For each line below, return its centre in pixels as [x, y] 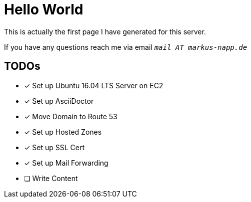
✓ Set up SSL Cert [54, 147]
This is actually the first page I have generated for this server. [105, 31]
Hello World [44, 9]
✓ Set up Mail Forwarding [66, 163]
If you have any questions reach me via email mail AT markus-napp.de [126, 47]
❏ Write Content [51, 178]
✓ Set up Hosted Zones [63, 132]
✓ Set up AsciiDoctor [59, 101]
